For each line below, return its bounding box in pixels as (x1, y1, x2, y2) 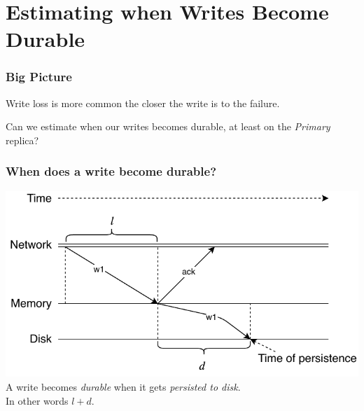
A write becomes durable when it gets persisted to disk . (6, 379, 241, 393)
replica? (6, 132, 39, 147)
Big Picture (6, 68, 72, 85)
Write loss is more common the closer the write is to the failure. (6, 95, 280, 110)
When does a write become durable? (6, 162, 217, 180)
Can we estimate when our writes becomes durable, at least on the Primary (6, 119, 330, 134)
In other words (6, 393, 69, 407)
